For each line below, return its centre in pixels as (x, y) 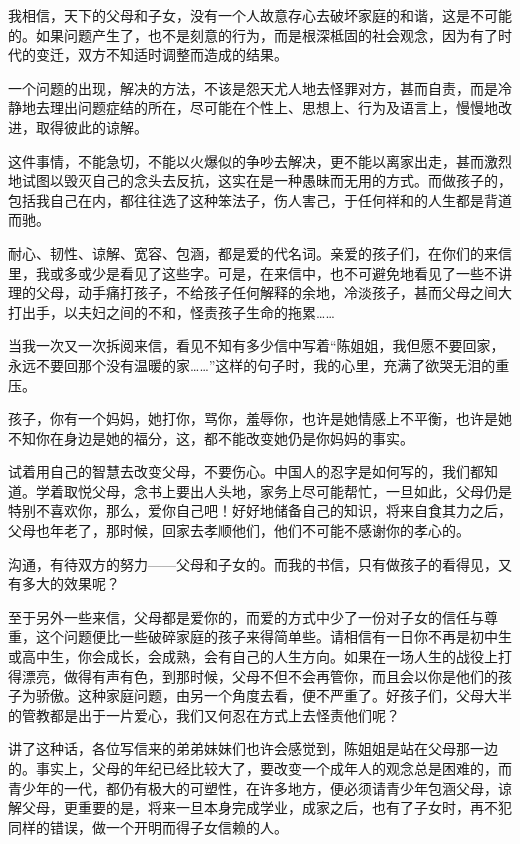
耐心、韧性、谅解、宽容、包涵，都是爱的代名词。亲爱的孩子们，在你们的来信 (260, 252)
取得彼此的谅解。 (91, 126)
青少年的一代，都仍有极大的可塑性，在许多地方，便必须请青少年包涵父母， (253, 787)
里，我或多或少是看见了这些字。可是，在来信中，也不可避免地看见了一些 (246, 272)
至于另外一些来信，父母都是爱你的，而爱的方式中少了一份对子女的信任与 (246, 616)
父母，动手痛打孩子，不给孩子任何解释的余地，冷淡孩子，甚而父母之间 (266, 292)
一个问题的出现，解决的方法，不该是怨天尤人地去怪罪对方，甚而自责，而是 (253, 87)
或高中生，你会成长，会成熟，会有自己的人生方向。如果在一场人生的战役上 (253, 656)
